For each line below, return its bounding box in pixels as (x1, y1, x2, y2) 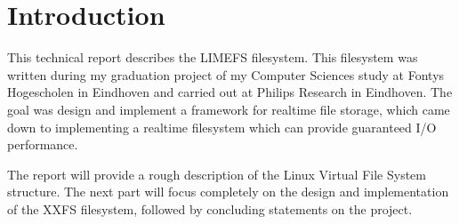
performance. (7, 135, 78, 154)
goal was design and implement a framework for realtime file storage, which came (7, 100, 450, 118)
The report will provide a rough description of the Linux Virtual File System (7, 164, 426, 183)
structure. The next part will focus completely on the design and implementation (7, 182, 449, 201)
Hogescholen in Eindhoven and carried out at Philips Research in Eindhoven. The (7, 83, 453, 101)
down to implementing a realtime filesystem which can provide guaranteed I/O (7, 117, 437, 136)
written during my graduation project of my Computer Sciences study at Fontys (7, 65, 445, 84)
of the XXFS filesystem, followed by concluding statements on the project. (7, 199, 413, 218)
